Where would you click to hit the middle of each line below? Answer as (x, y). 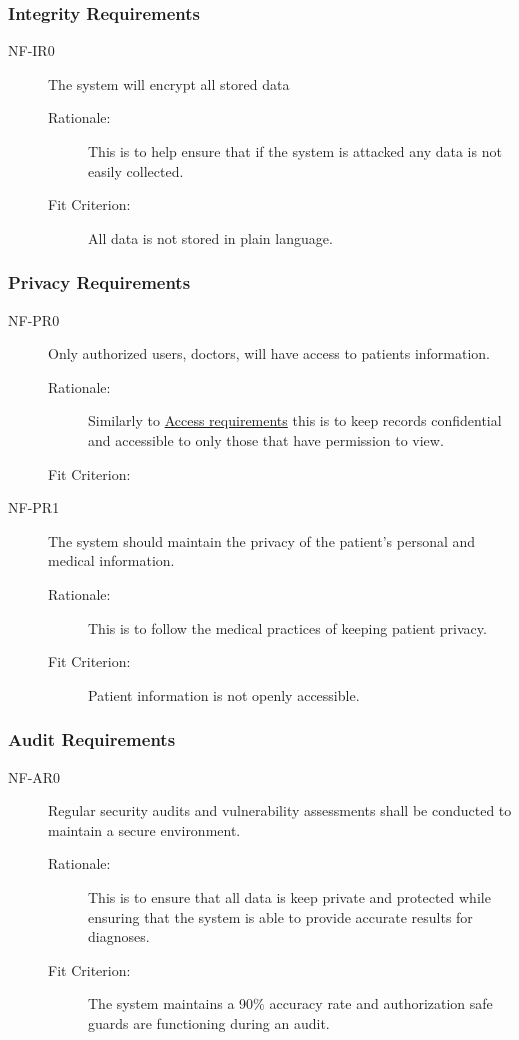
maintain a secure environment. (144, 829)
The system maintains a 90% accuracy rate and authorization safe (290, 1003)
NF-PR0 (34, 319)
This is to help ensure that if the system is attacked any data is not (295, 151)
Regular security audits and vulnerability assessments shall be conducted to (280, 810)
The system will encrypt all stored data (169, 83)
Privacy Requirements (99, 282)
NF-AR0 (34, 776)
